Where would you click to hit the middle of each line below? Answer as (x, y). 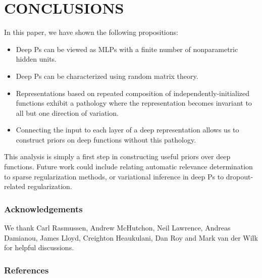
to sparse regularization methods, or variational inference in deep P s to (114, 176)
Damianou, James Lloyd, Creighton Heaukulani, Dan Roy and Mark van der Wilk (131, 237)
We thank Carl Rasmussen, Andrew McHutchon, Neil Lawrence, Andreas (117, 228)
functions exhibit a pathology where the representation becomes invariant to (134, 103)
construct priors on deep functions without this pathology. (106, 139)
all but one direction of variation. (67, 112)
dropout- (240, 176)
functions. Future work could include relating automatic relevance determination (128, 167)
